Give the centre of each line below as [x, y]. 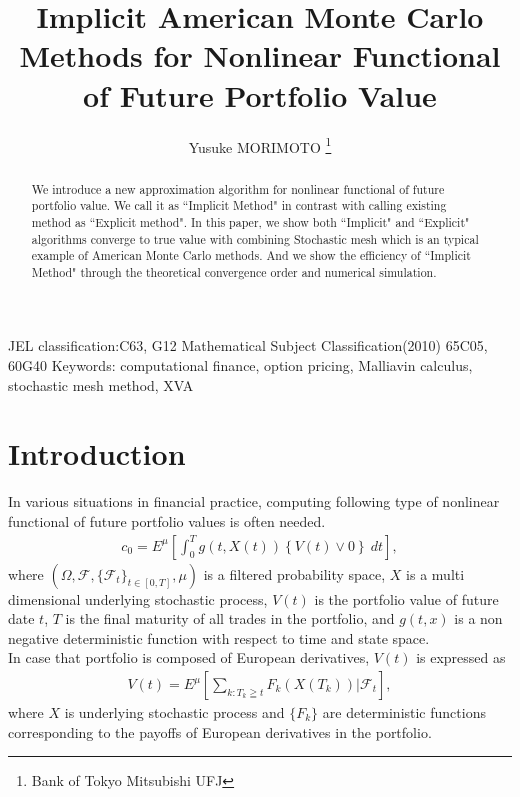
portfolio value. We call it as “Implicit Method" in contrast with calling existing [239, 205]
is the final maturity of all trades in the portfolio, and [230, 618]
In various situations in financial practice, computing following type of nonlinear [254, 501]
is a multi [435, 573]
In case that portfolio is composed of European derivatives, [189, 657]
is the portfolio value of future [406, 598]
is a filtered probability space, [294, 573]
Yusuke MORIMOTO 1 [260, 145]
